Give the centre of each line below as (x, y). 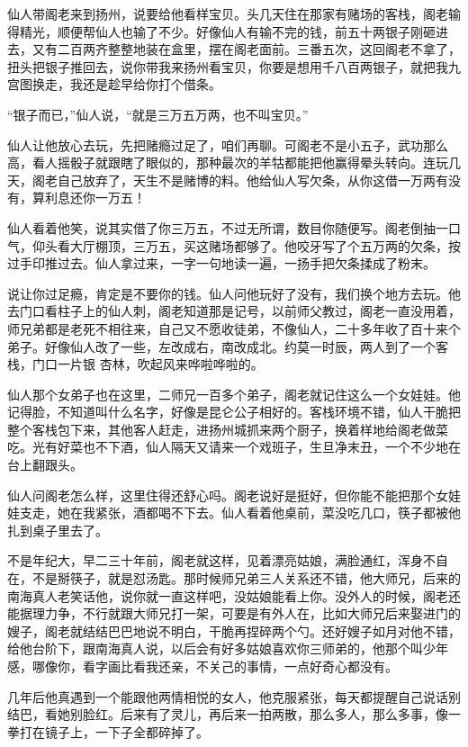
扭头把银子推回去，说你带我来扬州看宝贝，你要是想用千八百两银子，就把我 (228, 66)
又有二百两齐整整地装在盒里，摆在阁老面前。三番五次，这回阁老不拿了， (246, 49)
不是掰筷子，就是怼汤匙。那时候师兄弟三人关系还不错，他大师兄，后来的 (246, 578)
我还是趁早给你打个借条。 (145, 84)
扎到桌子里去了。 (58, 530)
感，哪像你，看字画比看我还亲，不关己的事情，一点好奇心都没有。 (202, 666)
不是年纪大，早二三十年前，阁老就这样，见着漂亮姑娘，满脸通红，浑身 (215, 560)
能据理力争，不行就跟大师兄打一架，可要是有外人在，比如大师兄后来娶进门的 (234, 613)
